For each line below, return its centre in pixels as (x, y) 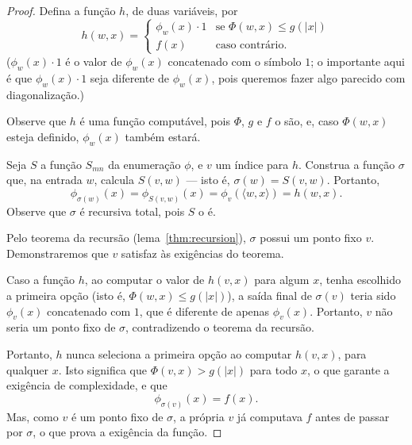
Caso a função (41, 280)
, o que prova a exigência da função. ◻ (127, 432)
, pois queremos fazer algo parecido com (308, 77)
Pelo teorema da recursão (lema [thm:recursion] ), (126, 238)
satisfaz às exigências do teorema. (202, 253)
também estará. (163, 136)
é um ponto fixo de (117, 416)
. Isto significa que (103, 369)
